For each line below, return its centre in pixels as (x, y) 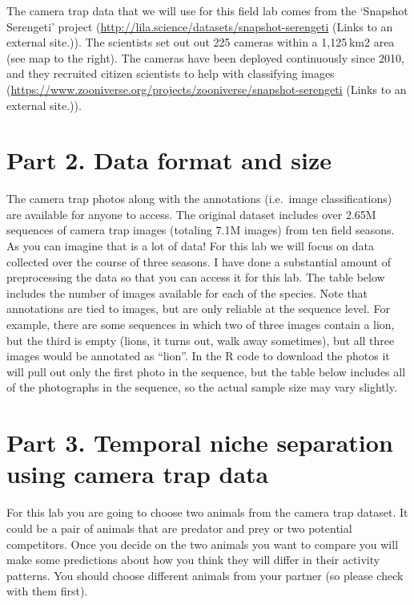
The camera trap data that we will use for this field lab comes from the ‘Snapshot (207, 10)
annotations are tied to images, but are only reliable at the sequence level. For (198, 309)
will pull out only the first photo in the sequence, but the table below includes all (206, 371)
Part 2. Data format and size (169, 160)
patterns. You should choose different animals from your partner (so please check (205, 575)
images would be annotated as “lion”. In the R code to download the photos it (198, 356)
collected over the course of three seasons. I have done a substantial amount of (199, 261)
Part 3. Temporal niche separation (200, 443)
